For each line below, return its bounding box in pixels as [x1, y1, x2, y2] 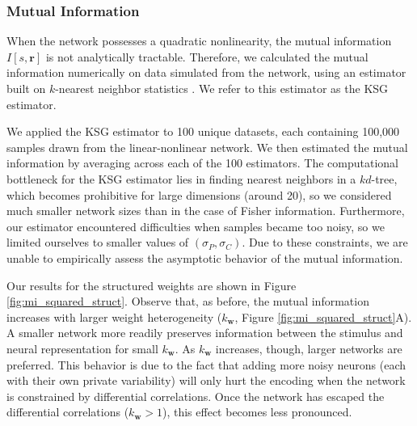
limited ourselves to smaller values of [6, 234, 189, 251]
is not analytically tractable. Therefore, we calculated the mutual [45, 48, 369, 65]
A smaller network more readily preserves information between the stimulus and [6, 324, 403, 341]
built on [6, 80, 46, 96]
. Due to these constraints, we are [242, 234, 408, 251]
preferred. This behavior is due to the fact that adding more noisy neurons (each [6, 356, 406, 373]
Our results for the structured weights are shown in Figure [6, 276, 297, 293]
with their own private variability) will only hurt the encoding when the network [6, 372, 406, 389]
